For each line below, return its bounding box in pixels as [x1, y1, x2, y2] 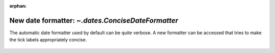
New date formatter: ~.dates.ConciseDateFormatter [9, 16, 178, 25]
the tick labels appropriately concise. [9, 37, 87, 43]
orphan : [9, 3, 27, 9]
